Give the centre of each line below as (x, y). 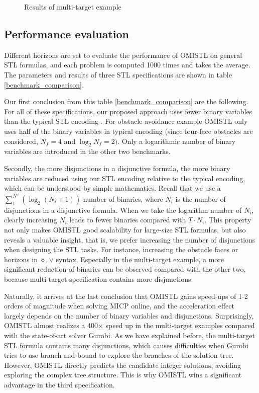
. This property (228, 220)
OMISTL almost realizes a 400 (51, 325)
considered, (21, 141)
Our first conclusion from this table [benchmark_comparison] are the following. (126, 101)
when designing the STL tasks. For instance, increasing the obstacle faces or (121, 249)
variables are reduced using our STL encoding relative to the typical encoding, (125, 178)
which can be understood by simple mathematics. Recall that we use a (112, 188)
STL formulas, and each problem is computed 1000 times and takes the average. (127, 65)
